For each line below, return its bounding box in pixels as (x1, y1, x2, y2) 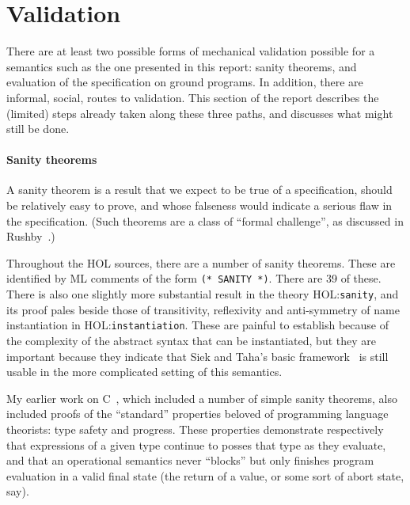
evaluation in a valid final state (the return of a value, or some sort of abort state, (6, 467, 404, 484)
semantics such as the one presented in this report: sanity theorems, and (6, 58, 357, 74)
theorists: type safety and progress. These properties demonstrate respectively (6, 420, 384, 437)
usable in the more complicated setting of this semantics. (6, 363, 283, 380)
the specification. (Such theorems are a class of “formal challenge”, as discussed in (6, 212, 404, 229)
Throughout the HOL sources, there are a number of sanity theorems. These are (6, 254, 396, 271)
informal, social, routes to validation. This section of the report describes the (6, 89, 379, 105)
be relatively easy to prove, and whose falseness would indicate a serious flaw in (6, 197, 393, 214)
